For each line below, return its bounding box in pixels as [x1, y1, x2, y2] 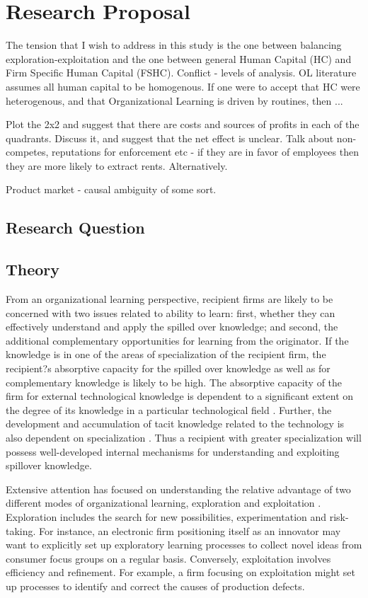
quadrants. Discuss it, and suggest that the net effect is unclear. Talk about [6, 130, 334, 145]
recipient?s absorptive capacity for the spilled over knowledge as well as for [6, 361, 330, 376]
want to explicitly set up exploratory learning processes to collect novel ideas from [6, 537, 362, 552]
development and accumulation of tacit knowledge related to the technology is [6, 416, 345, 431]
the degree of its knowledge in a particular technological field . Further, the [6, 402, 332, 417]
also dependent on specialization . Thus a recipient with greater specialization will [6, 430, 362, 444]
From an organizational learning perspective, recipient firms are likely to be [6, 292, 333, 306]
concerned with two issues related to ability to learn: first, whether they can [6, 305, 335, 320]
